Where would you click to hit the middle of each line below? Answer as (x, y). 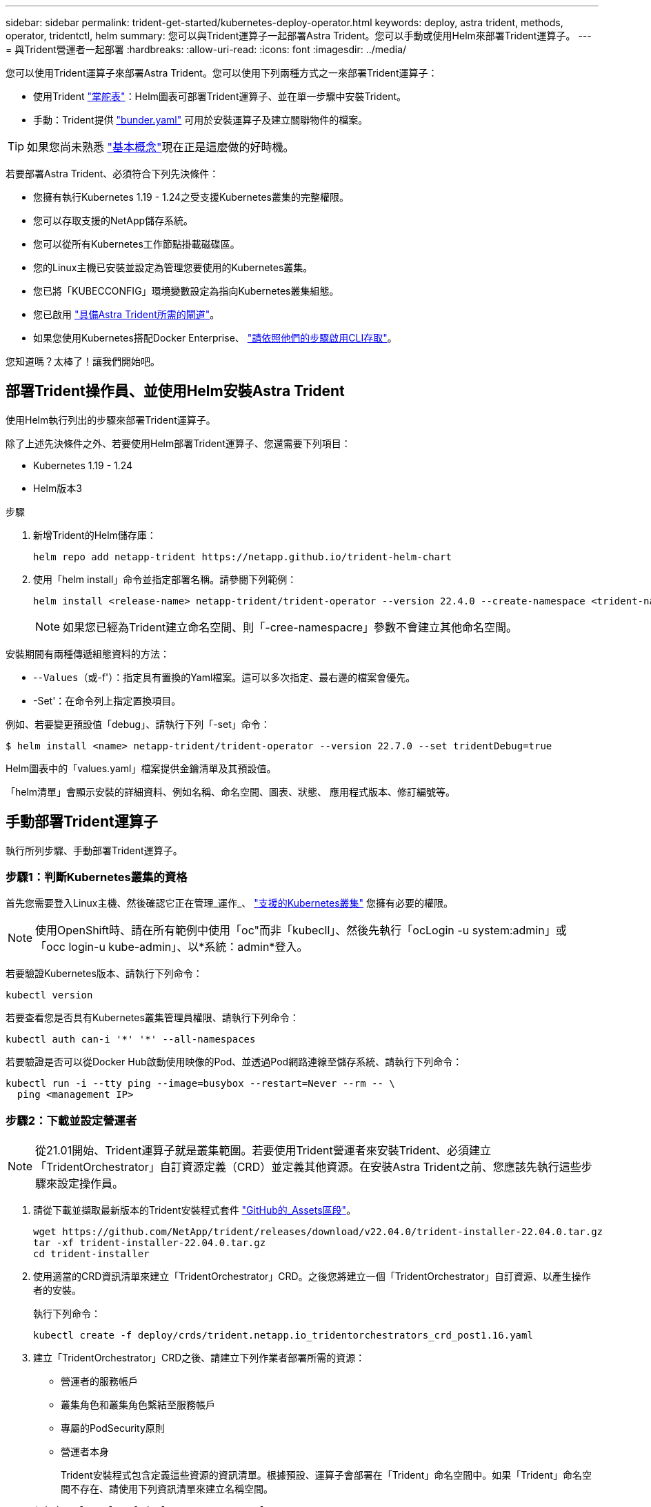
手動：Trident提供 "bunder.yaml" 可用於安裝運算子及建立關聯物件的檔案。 (201, 120)
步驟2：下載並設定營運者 (71, 1120)
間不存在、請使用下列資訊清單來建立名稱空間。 (167, 1489)
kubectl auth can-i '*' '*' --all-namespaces (131, 1040)
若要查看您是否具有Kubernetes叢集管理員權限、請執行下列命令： (152, 1018)
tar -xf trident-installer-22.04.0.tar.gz (150, 1243)
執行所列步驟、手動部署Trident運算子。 (94, 850)
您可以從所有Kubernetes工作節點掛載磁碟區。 (137, 244)
